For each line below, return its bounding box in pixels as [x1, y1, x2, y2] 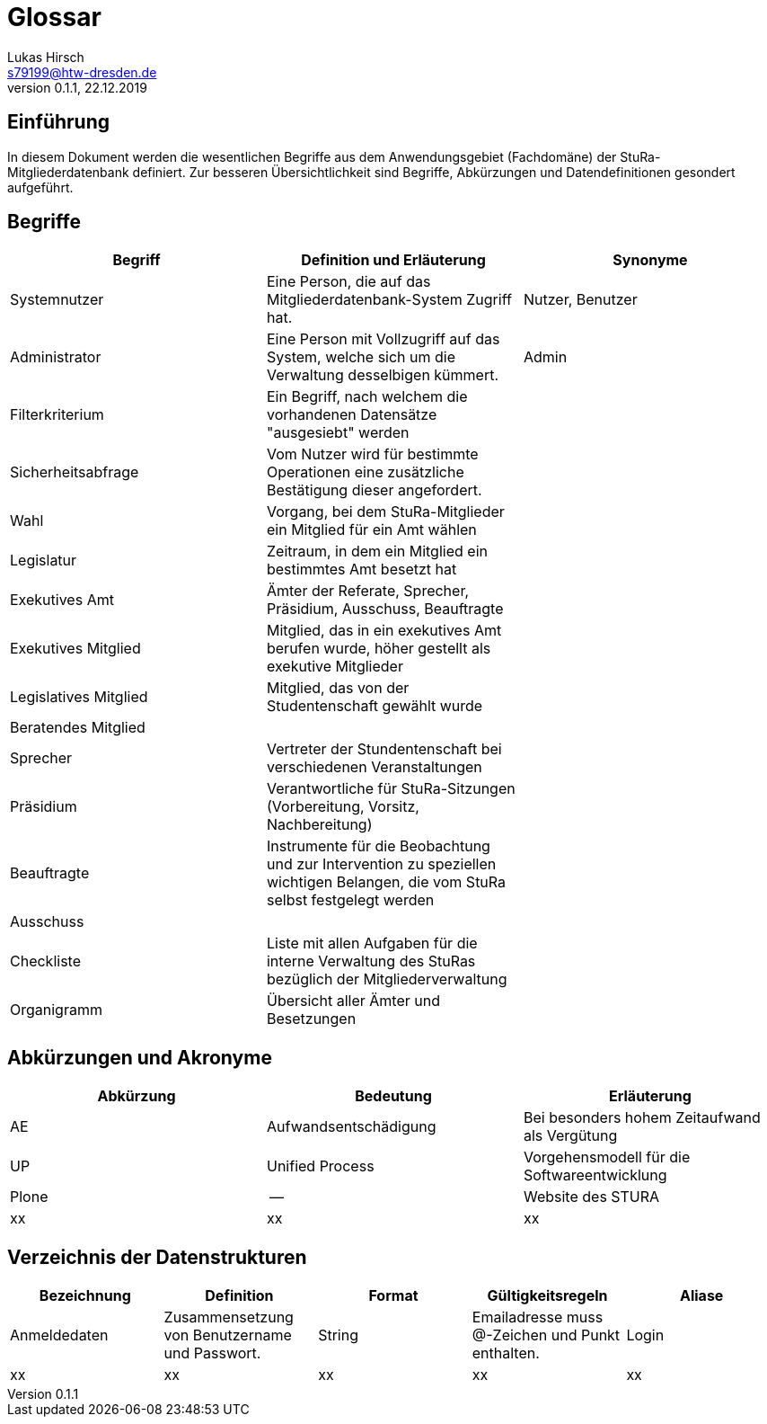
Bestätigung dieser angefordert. [266, 481, 482, 500]
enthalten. [472, 1344, 540, 1363]
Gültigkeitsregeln [487, 1286, 608, 1305]
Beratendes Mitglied [10, 718, 145, 737]
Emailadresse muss [472, 1308, 604, 1327]
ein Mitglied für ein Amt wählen [266, 521, 477, 539]
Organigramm [10, 1001, 102, 1019]
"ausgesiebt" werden [266, 423, 410, 442]
